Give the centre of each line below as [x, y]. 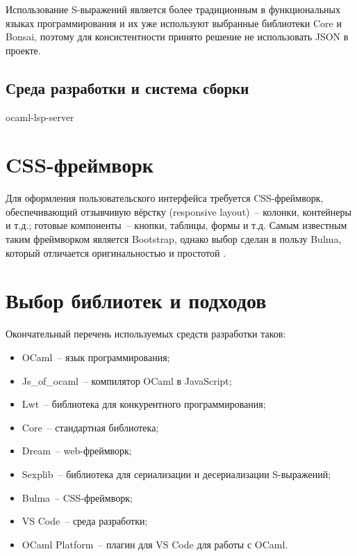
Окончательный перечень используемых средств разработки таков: [146, 334]
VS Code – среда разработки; [85, 521]
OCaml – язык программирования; [96, 357]
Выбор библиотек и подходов [136, 300]
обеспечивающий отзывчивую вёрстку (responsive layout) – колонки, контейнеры [178, 211]
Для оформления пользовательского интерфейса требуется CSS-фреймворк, [165, 198]
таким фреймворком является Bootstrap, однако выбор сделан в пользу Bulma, [174, 239]
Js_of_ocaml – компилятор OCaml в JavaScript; [127, 380]
